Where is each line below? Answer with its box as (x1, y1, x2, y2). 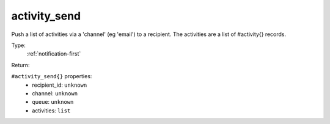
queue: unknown (32, 98, 74, 106)
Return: (11, 61, 30, 68)
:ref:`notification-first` (26, 50, 81, 57)
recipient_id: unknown (32, 81, 87, 89)
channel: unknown (32, 89, 78, 97)
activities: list (32, 107, 71, 114)
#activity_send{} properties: (11, 73, 92, 80)
